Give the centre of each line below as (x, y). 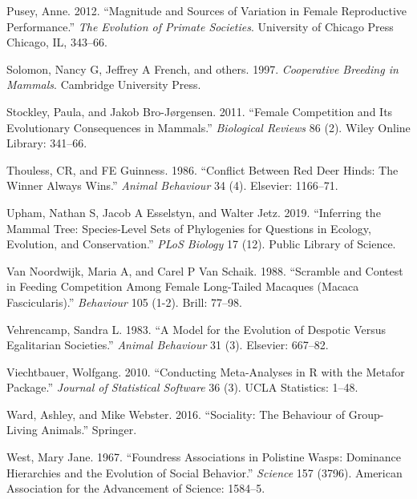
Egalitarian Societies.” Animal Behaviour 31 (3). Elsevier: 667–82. (168, 345)
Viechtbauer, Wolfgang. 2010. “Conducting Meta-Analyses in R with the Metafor (206, 371)
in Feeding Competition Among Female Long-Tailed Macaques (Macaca (183, 286)
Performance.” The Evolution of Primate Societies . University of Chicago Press (200, 26)
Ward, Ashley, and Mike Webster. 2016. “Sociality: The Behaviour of (176, 414)
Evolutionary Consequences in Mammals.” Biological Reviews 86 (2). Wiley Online (208, 127)
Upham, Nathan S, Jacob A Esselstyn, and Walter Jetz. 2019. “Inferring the (194, 212)
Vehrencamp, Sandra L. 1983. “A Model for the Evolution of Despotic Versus (196, 329)
